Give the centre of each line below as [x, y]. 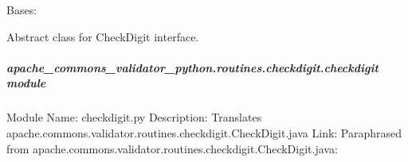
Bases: [22, 10]
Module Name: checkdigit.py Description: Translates [134, 117]
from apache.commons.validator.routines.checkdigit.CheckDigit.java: [172, 148]
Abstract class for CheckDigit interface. [103, 36]
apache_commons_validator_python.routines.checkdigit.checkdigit [192, 67]
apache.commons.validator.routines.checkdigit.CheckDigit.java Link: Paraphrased [204, 132]
